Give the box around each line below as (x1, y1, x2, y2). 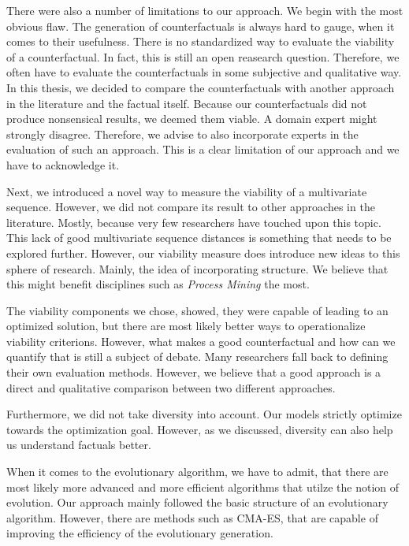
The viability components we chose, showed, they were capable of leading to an (6, 302, 389, 318)
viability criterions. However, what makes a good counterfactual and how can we (6, 332, 396, 349)
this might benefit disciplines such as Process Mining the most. (6, 276, 310, 292)
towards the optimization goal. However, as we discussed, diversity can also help (6, 421, 393, 437)
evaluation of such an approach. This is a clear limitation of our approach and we (6, 141, 400, 158)
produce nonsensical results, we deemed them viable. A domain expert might (6, 110, 377, 127)
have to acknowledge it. (6, 156, 120, 173)
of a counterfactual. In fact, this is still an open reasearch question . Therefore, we (6, 48, 400, 65)
